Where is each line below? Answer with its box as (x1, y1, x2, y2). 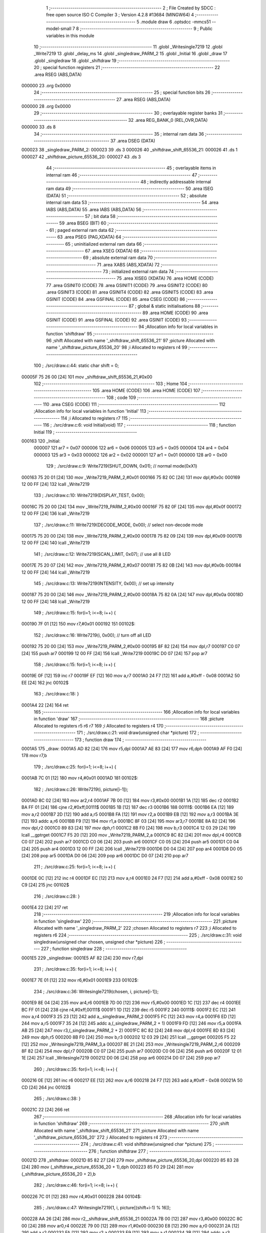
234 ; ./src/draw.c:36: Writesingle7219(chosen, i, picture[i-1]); (33, 988, 159, 994)
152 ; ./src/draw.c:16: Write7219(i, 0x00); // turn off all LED (33, 632, 151, 638)
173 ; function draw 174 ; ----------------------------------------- (74, 736, 207, 742)
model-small (46, 26, 71, 32)
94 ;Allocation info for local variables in (138, 324, 218, 330)
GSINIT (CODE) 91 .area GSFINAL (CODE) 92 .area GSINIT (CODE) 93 (46, 317, 187, 323)
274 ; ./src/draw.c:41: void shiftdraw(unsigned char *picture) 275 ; (80, 1141, 214, 1147)
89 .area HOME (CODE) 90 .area (142, 310, 208, 316)
